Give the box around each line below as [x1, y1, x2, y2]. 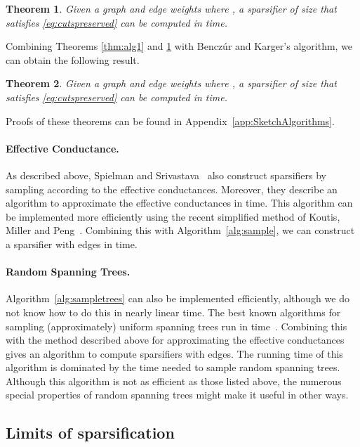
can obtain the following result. [6, 52, 140, 67]
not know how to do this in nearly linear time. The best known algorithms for [6, 304, 341, 319]
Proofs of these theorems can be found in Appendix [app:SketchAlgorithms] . [6, 113, 335, 128]
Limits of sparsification [6, 422, 175, 443]
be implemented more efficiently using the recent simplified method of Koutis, [6, 209, 340, 223]
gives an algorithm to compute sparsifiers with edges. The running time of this [6, 346, 343, 361]
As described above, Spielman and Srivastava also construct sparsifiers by [6, 167, 326, 182]
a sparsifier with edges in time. [6, 236, 138, 251]
